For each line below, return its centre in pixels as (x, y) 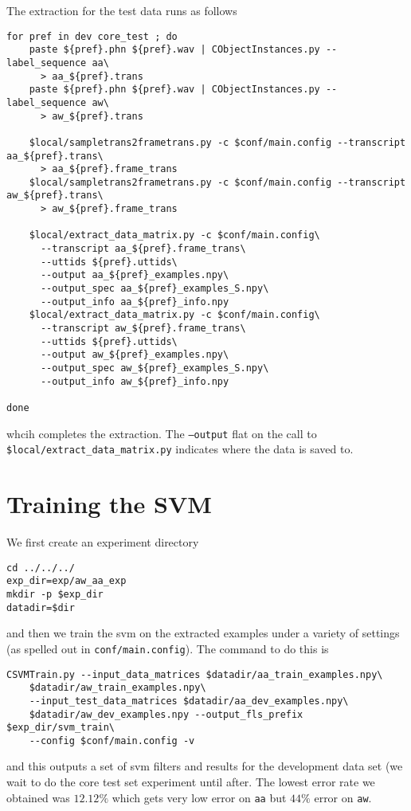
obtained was (38, 797)
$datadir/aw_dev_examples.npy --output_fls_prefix (166, 714)
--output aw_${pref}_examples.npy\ (135, 355)
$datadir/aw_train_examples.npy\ (117, 688)
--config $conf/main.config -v (112, 740)
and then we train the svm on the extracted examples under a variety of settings (203, 633)
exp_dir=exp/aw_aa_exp (67, 581)
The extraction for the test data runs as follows (122, 10)
